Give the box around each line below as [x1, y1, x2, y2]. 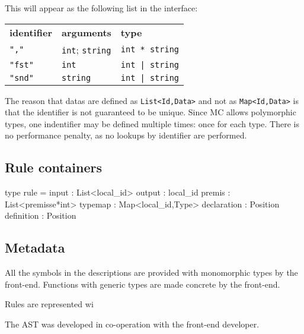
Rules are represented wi [5, 298, 94, 310]
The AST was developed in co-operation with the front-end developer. [5, 318, 260, 330]
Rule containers [5, 158, 103, 177]
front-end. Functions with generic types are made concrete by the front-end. [5, 278, 280, 290]
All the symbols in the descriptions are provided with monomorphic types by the [5, 266, 298, 279]
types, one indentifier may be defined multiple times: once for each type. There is [5, 117, 299, 130]
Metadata [5, 238, 65, 257]
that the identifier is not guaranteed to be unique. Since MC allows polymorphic [5, 106, 296, 118]
